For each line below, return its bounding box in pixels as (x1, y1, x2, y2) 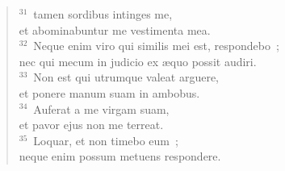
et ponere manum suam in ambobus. (19, 84, 200, 101)
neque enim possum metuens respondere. (19, 148, 221, 165)
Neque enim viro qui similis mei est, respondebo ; (33, 37, 279, 54)
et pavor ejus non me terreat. (19, 116, 164, 133)
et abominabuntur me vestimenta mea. (19, 21, 211, 38)
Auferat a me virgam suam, (33, 100, 170, 117)
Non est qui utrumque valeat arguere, (33, 69, 220, 85)
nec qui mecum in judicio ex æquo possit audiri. (19, 52, 257, 69)
